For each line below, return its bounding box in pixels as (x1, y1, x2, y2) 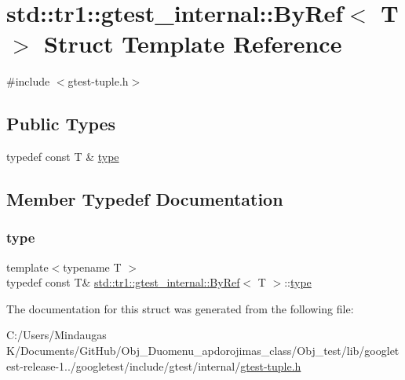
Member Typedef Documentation (6, 187, 283, 211)
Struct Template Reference (44, 27, 342, 60)
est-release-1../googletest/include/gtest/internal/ (6, 357, 241, 374)
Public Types (6, 111, 116, 136)
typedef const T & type (6, 148, 119, 165)
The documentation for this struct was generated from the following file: (6, 300, 354, 316)
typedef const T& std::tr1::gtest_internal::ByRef (6, 274, 240, 290)
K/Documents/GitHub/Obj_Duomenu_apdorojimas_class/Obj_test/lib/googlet (6, 342, 400, 359)
